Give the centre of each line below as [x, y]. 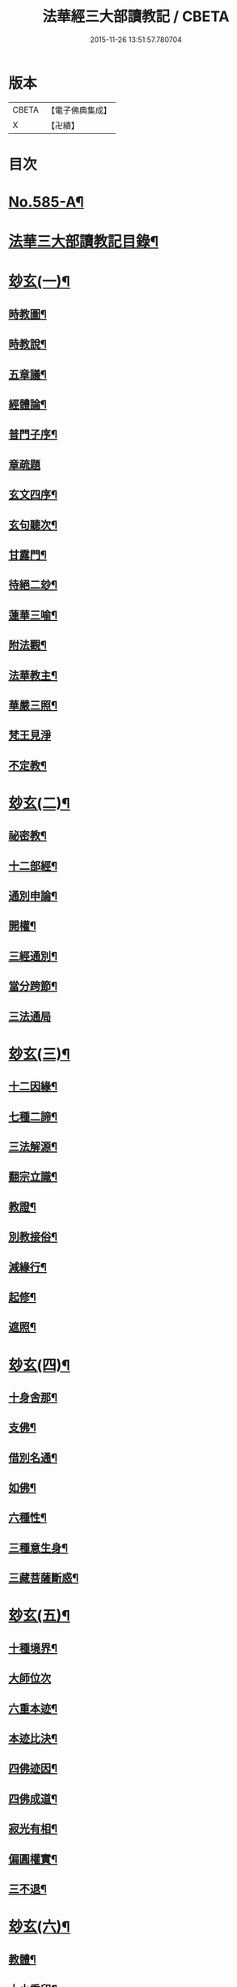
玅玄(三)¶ [39, 1054]
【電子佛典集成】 [79, 110]
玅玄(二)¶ [39, 803]
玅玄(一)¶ [39, 282]
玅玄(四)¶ [39, 1365]
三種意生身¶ [38, 1548]
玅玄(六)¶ [39, 1927]
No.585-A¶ [47, 202]
